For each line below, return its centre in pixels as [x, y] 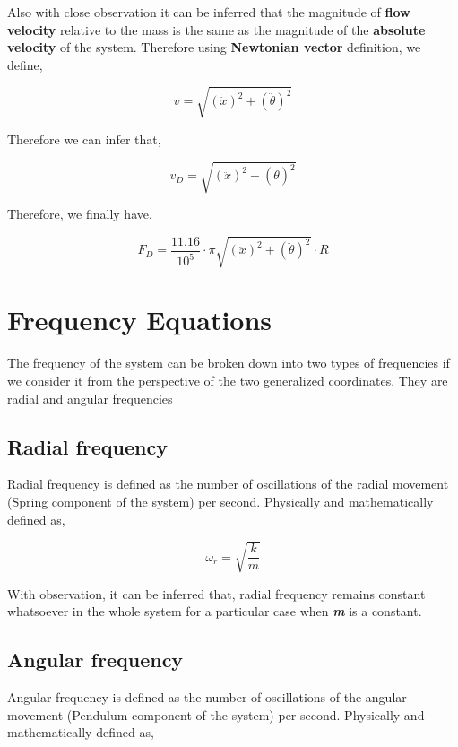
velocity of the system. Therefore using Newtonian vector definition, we [214, 47]
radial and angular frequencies [90, 398]
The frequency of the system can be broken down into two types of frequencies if [229, 363]
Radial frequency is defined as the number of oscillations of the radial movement [228, 484]
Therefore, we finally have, [80, 214]
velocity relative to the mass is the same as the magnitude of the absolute [216, 29]
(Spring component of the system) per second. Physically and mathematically [220, 501]
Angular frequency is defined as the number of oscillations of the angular [207, 697]
